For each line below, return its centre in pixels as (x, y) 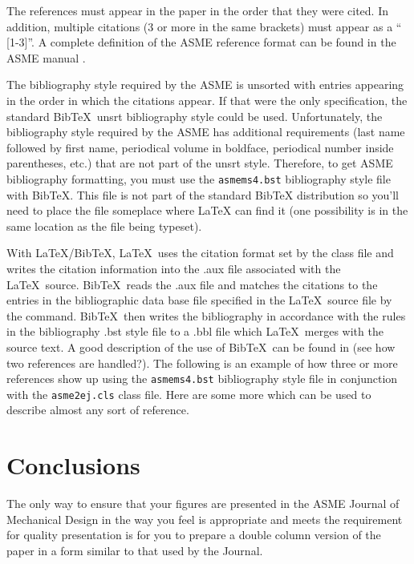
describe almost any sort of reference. (98, 410)
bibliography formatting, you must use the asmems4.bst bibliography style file (199, 178)
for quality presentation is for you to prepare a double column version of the (194, 535)
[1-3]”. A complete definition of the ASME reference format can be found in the (201, 42)
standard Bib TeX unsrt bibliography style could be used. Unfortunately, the (195, 116)
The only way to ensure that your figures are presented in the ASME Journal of (203, 504)
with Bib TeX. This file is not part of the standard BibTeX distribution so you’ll (203, 194)
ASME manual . (46, 57)
